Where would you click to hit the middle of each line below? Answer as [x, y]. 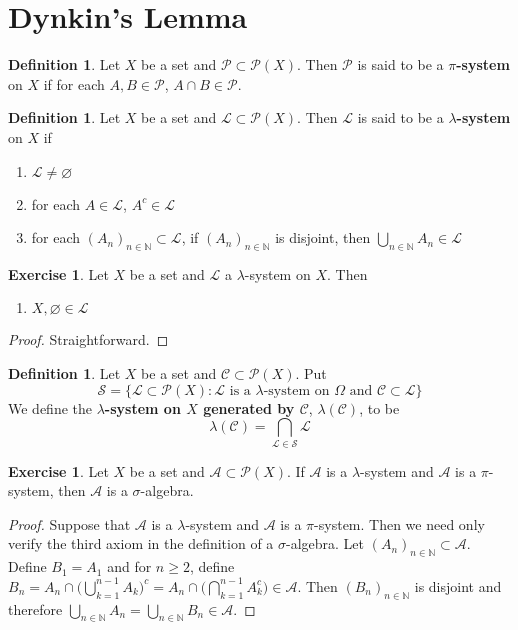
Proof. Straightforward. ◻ [88, 339]
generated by [249, 407]
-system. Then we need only [399, 523]
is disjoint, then [323, 237]
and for [129, 566]
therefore [35, 608]
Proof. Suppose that [69, 523]
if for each [74, 83]
